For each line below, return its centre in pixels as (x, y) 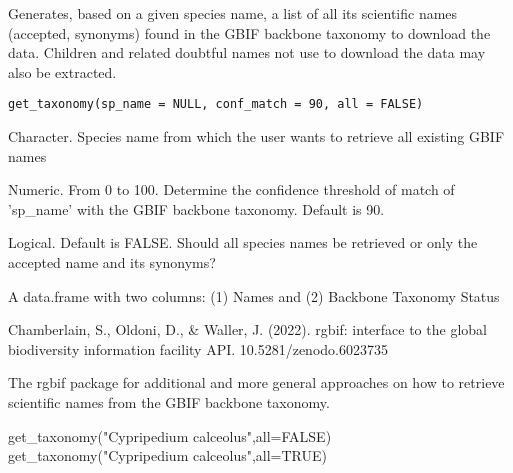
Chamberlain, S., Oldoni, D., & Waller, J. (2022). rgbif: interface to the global (247, 329)
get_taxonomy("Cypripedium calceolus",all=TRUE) (168, 455)
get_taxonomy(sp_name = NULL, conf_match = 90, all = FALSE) (216, 104)
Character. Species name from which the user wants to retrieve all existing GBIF (256, 136)
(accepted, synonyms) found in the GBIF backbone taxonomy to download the (249, 32)
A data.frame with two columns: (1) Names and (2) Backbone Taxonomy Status (254, 295)
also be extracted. (62, 71)
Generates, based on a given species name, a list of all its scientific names (233, 13)
